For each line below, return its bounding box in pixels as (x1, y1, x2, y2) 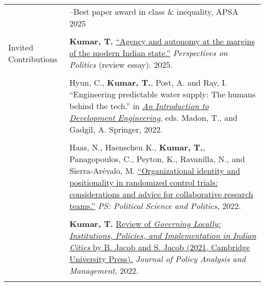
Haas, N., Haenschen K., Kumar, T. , (69, 141, 205, 153)
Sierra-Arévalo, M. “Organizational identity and (69, 165, 241, 176)
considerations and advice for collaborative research (69, 188, 253, 200)
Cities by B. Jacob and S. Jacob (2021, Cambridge (69, 241, 250, 253)
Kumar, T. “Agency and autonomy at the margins (69, 35, 255, 47)
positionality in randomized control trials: (69, 176, 218, 188)
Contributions (8, 53, 58, 65)
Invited (8, 41, 34, 53)
